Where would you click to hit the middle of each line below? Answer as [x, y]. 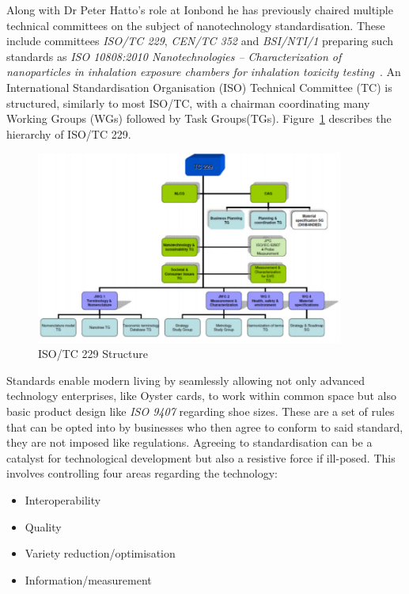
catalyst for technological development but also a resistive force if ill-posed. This [201, 457]
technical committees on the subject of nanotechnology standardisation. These [196, 25]
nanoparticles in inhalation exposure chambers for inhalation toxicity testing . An [204, 72]
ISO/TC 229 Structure [93, 354]
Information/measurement [88, 579]
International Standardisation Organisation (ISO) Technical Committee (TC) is [199, 87]
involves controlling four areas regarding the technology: [142, 473]
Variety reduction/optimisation [100, 553]
